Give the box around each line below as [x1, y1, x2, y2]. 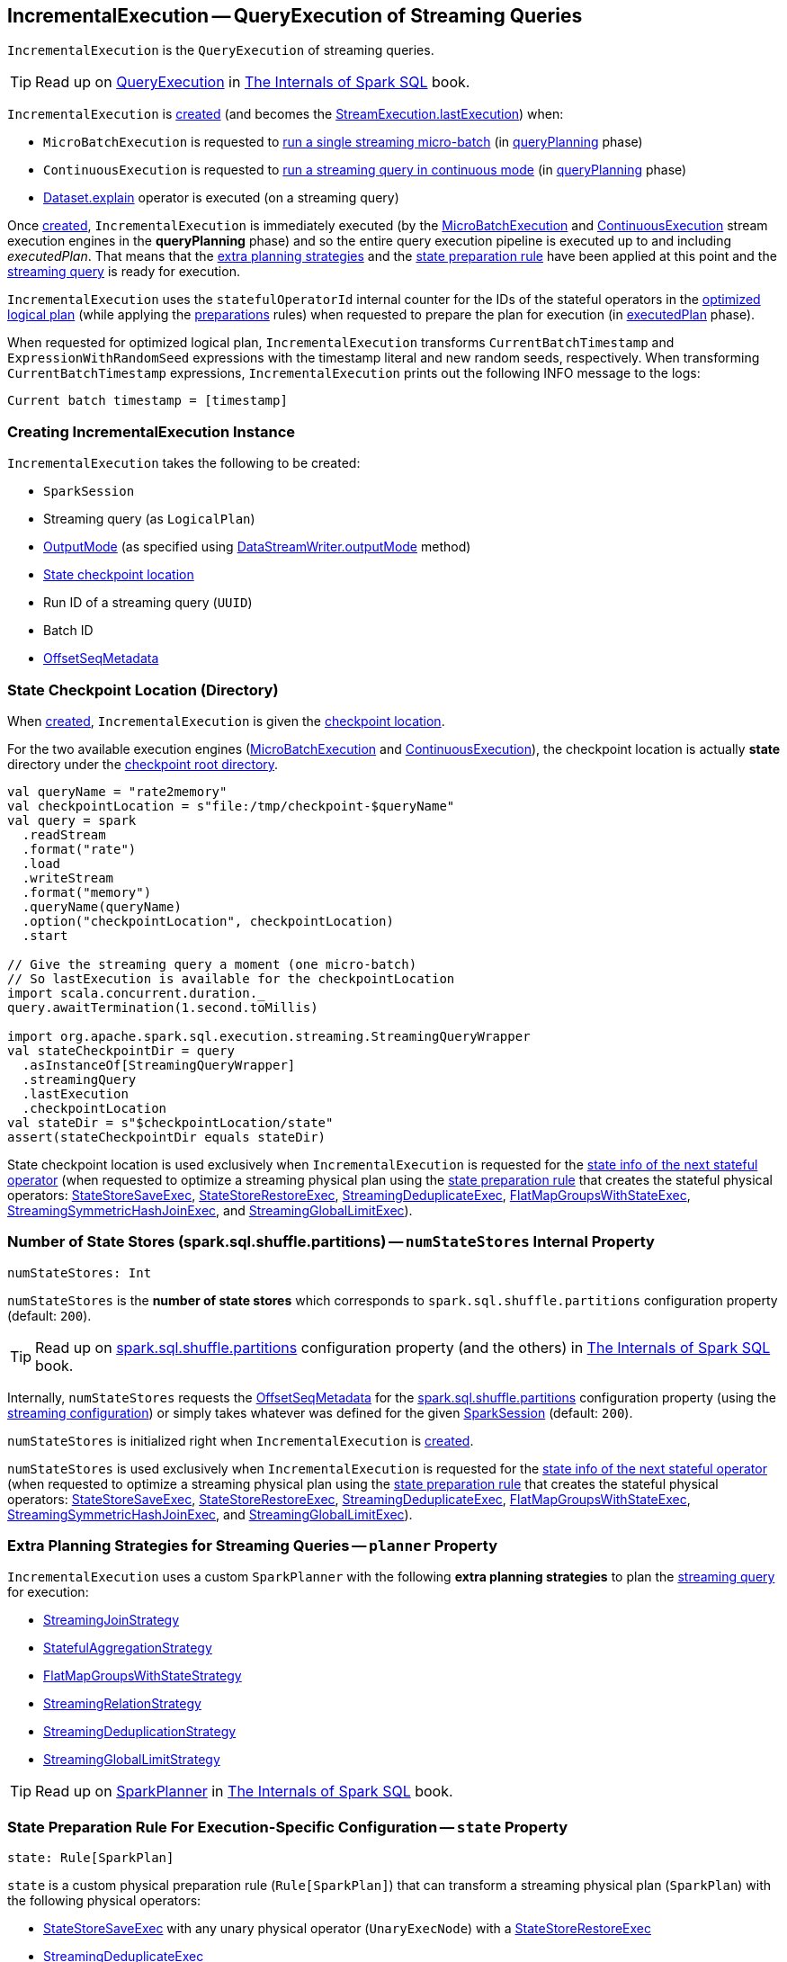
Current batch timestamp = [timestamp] [7, 393, 288, 408]
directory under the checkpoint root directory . [7, 756, 279, 772]
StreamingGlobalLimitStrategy [43, 1751, 220, 1768]
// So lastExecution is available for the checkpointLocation [7, 971, 455, 986]
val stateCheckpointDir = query [7, 1043, 235, 1058]
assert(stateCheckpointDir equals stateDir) [7, 1129, 326, 1144]
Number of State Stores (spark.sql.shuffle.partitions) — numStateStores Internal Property [7, 1232, 655, 1251]
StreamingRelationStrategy [43, 1696, 201, 1712]
